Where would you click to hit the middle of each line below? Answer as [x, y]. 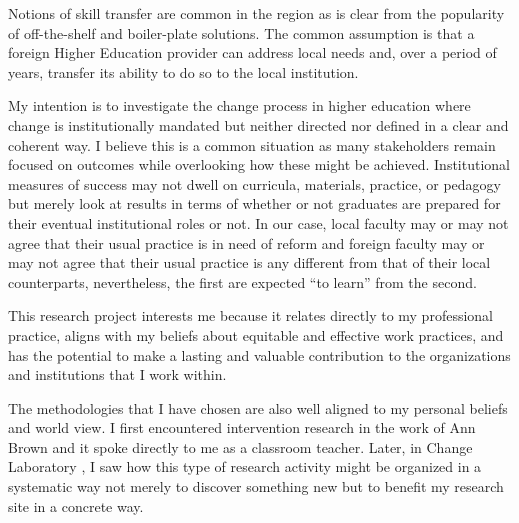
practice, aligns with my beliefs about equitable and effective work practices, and [256, 334]
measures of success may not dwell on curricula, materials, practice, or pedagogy [254, 183]
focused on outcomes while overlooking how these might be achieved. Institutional [259, 164]
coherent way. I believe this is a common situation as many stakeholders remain [252, 144]
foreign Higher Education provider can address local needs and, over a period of [252, 52]
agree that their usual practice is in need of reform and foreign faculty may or [246, 242]
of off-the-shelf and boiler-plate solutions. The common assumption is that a [241, 32]
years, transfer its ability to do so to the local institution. [183, 71]
